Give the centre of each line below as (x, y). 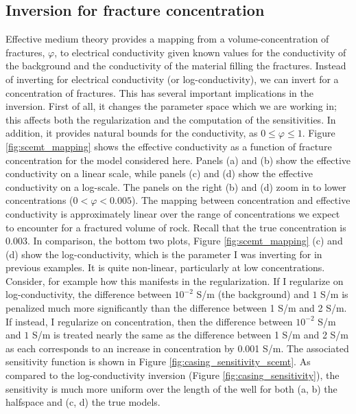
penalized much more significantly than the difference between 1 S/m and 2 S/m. (176, 308)
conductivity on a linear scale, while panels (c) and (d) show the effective (159, 173)
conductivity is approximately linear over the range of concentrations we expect (173, 213)
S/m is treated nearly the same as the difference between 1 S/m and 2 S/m (190, 335)
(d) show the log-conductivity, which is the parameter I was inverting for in (164, 254)
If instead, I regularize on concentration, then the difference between (149, 321)
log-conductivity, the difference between (88, 294)
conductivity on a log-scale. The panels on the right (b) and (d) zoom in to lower (176, 186)
